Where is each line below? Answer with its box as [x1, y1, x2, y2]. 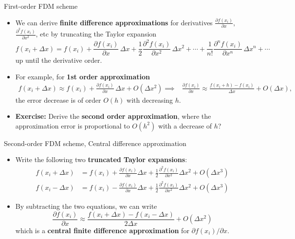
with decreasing [127, 94, 173, 105]
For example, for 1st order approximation [15, 71, 150, 81]
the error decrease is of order [15, 94, 101, 105]
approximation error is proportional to [15, 120, 130, 130]
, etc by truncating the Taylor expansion [36, 29, 157, 39]
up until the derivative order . [15, 55, 102, 65]
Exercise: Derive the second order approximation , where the [15, 111, 211, 121]
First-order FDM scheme [4, 1, 78, 11]
